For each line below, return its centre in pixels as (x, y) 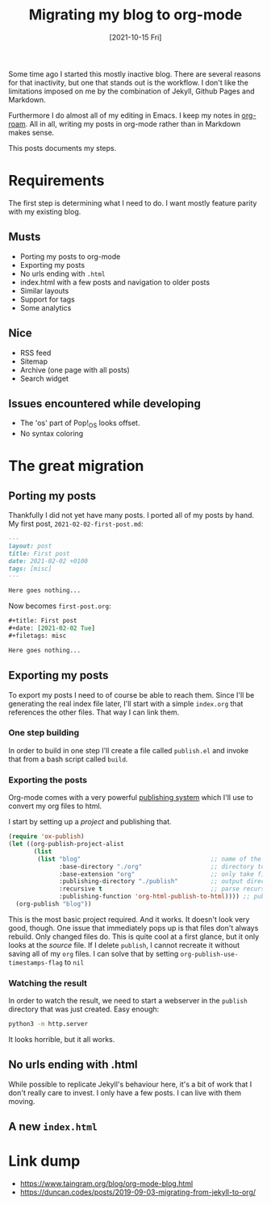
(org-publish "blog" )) (54, 904)
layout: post (30, 546)
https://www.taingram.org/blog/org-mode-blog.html (106, 1184)
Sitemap (34, 361)
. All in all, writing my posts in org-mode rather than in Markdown (133, 123)
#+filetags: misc (38, 636)
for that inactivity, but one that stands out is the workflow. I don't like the (128, 82)
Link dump (44, 1161)
